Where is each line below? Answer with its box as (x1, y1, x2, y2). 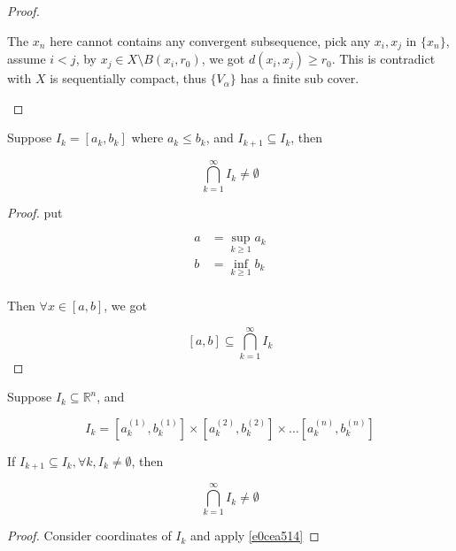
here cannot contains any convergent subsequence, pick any (50, 31, 371, 50)
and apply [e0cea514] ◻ (190, 526, 320, 545)
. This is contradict (331, 50, 436, 68)
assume (7, 50, 46, 68)
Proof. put (7, 203, 63, 221)
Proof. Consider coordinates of (7, 526, 172, 545)
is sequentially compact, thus (50, 69, 206, 88)
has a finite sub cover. (240, 69, 359, 88)
